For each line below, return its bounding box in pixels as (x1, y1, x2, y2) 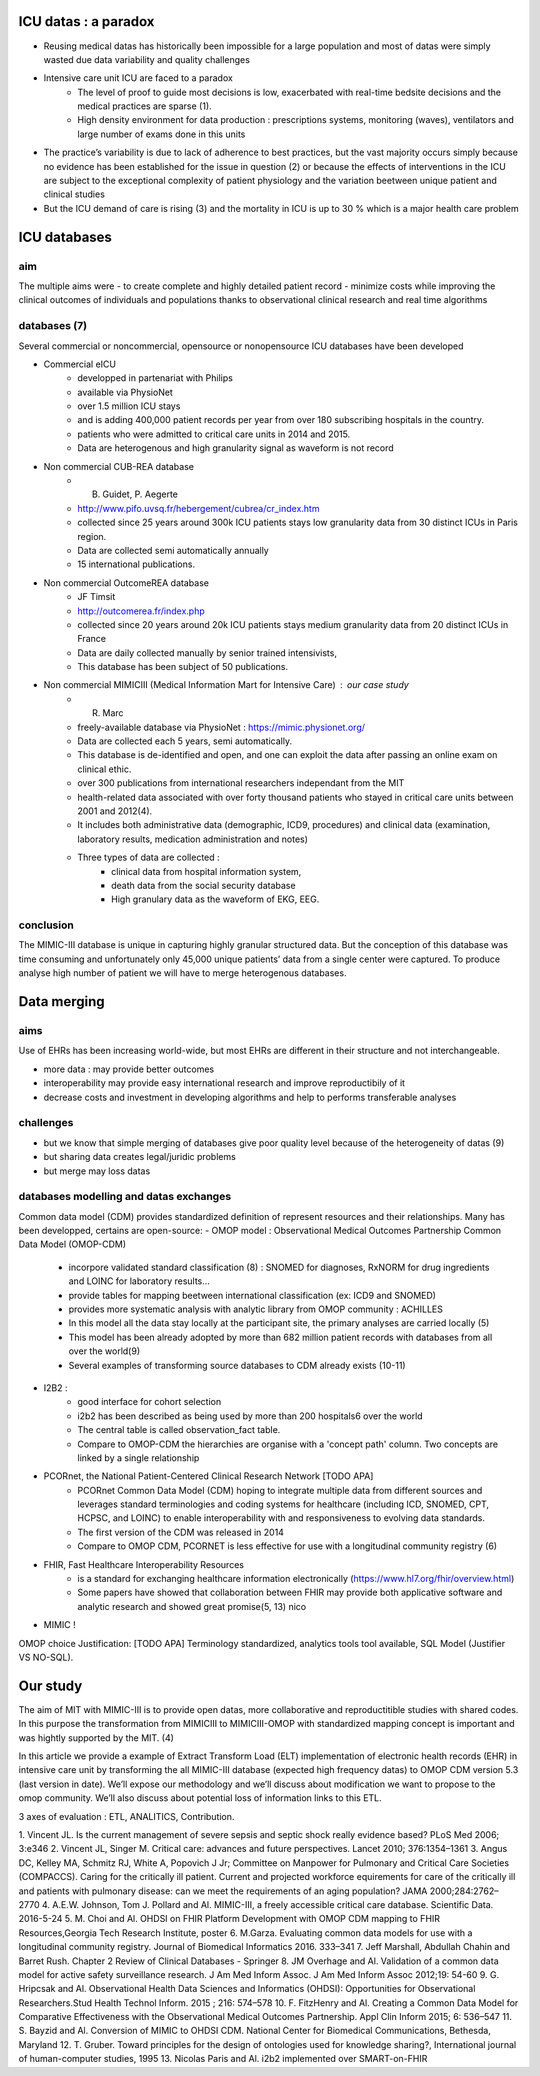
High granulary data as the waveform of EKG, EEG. (111, 893, 320, 905)
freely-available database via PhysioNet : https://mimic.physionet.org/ (77, 721, 365, 733)
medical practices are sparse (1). (77, 100, 212, 112)
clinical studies (43, 188, 105, 200)
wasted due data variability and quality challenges (43, 53, 250, 65)
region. (77, 530, 107, 542)
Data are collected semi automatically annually (77, 544, 269, 556)
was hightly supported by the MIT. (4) (18, 1731, 175, 1744)
